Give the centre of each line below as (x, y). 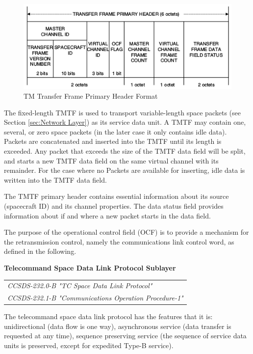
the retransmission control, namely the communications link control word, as (119, 241)
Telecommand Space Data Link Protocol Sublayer (90, 267)
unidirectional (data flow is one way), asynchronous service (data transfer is (118, 326)
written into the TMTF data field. (55, 179)
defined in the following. (40, 251)
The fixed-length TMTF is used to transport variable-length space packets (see (122, 112)
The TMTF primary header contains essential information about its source (116, 196)
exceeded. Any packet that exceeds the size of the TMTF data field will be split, (125, 150)
